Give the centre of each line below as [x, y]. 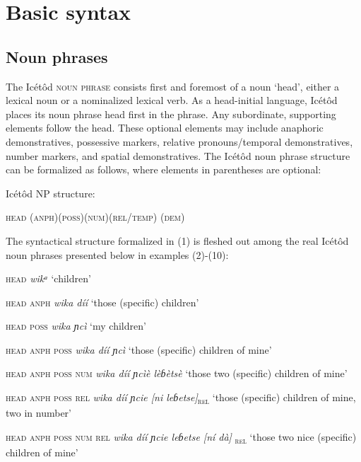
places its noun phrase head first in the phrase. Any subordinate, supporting [171, 114]
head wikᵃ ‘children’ [48, 278]
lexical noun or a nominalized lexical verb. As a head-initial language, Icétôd [172, 100]
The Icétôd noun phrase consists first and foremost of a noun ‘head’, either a [173, 86]
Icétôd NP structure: [51, 193]
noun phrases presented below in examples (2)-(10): [117, 254]
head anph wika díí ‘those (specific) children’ [102, 302]
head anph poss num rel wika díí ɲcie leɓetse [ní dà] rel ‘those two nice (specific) [181, 437]
